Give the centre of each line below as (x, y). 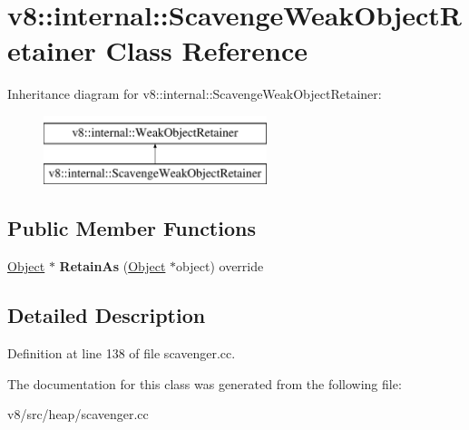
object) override (220, 266)
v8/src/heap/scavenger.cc (78, 414)
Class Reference (206, 50)
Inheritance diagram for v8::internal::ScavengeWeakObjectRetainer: (195, 94)
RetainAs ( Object (112, 266)
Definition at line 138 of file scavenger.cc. (122, 353)
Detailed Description (107, 315)
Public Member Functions (132, 228)
